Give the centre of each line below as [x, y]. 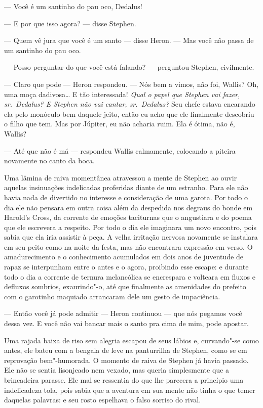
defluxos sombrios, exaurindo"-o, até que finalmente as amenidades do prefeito [125, 286]
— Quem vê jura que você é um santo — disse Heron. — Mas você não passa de [129, 40]
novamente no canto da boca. [49, 161]
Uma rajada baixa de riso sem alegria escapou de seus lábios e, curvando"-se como [131, 340]
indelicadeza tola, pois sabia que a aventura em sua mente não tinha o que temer [130, 390]
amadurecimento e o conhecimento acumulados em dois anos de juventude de [124, 257]
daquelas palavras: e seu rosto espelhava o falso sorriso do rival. [103, 400]
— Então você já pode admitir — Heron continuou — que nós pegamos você [123, 313]
